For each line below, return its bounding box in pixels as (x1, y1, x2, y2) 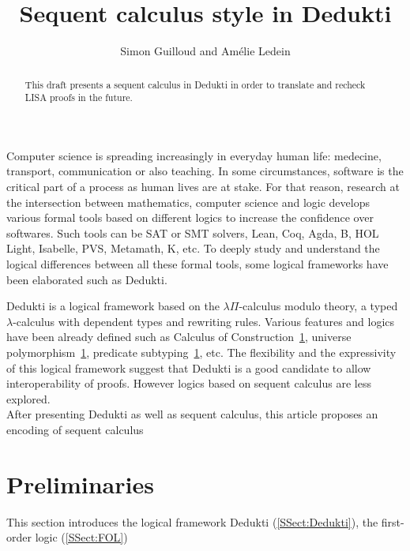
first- (381, 513, 404, 530)
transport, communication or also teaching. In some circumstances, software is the (6, 163, 404, 179)
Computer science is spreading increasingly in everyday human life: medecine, (6, 147, 382, 163)
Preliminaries (6, 467, 154, 500)
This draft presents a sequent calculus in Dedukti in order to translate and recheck (24, 77, 366, 91)
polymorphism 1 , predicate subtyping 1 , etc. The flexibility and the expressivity (6, 343, 397, 360)
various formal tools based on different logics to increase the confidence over (6, 209, 374, 226)
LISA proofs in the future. (24, 91, 133, 104)
